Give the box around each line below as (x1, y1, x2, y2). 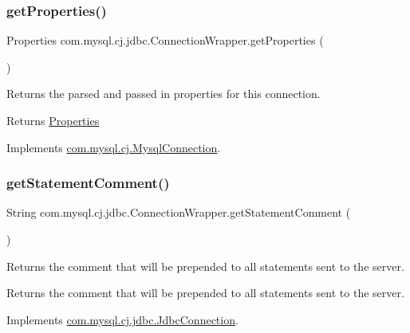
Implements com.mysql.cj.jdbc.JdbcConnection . (6, 311, 239, 327)
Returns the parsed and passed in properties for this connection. (6, 85, 321, 102)
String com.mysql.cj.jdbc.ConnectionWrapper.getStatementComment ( (6, 204, 351, 221)
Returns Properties (6, 112, 100, 128)
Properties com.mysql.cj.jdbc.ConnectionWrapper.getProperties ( (6, 32, 324, 49)
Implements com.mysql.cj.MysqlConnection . (6, 139, 221, 155)
